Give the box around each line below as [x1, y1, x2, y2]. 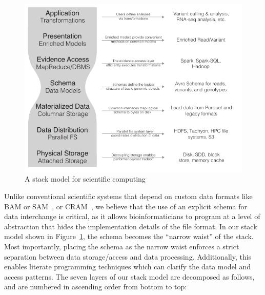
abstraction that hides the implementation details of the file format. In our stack [4, 221, 257, 231]
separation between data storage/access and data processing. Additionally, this [4, 251, 252, 262]
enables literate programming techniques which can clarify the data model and [4, 261, 251, 272]
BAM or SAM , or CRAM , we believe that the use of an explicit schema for [4, 201, 247, 211]
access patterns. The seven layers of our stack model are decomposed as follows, [4, 271, 255, 282]
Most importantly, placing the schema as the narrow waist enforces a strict [4, 241, 239, 251]
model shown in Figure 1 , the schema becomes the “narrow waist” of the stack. [4, 231, 254, 242]
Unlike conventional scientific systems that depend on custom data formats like [4, 190, 253, 201]
